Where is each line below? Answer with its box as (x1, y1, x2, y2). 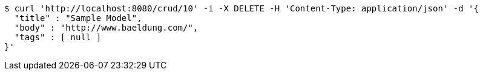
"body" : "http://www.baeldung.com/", (14, 23, 199, 32)
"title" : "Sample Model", (14, 13, 142, 23)
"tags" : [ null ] (14, 32, 102, 42)
